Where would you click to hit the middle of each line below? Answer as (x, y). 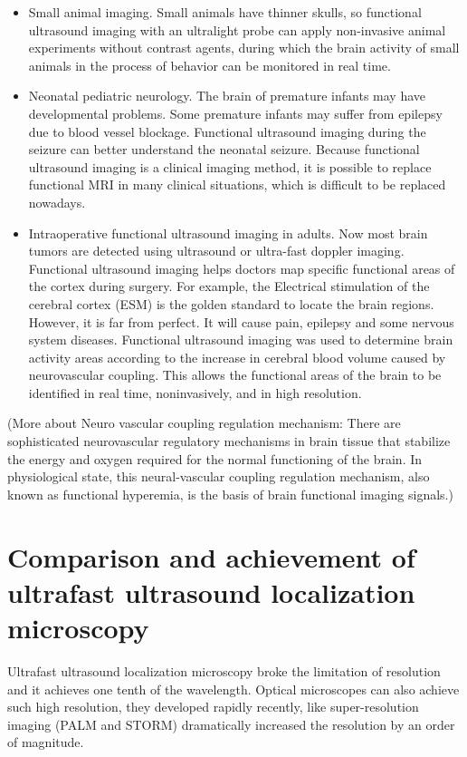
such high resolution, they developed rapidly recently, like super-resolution (213, 707)
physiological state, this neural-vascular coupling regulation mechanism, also (219, 476)
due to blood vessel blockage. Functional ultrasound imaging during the (227, 131)
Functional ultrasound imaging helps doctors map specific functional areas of (242, 268)
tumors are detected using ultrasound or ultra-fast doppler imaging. (216, 251)
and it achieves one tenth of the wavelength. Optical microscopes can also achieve (233, 689)
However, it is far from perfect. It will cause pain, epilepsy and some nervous (241, 321)
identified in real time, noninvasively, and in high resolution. (195, 392)
